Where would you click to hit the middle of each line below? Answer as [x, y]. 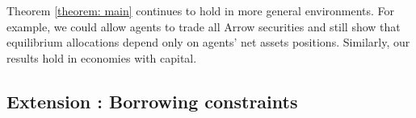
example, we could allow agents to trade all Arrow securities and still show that [204, 26]
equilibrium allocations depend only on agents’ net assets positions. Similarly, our [208, 42]
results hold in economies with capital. [102, 57]
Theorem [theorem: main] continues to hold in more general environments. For [201, 10]
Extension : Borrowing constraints [152, 101]
